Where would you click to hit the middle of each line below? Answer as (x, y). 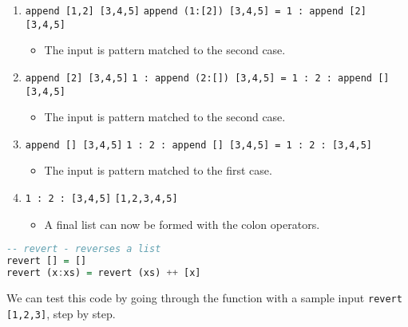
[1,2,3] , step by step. (61, 313)
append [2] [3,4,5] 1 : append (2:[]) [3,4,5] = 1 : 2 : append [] (207, 78)
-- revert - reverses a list (84, 249)
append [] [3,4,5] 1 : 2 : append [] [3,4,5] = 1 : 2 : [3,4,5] (198, 145)
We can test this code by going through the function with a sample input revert (204, 297)
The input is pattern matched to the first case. (158, 170)
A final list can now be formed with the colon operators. (182, 224)
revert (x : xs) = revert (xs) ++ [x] (104, 273)
